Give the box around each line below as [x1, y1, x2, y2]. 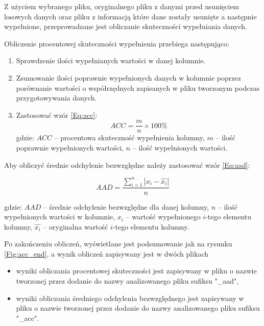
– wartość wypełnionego [126, 211, 201, 222]
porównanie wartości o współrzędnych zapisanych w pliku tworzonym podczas [16, 82, 259, 93]
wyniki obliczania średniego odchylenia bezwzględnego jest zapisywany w [16, 292, 244, 303]
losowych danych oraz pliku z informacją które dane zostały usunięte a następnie [4, 11, 257, 21]
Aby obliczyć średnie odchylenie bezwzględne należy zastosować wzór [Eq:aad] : [4, 159, 250, 170]
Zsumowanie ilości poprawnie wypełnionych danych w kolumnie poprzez [16, 72, 241, 83]
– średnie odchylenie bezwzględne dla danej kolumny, [43, 201, 209, 212]
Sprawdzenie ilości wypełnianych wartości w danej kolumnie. [16, 55, 206, 66]
